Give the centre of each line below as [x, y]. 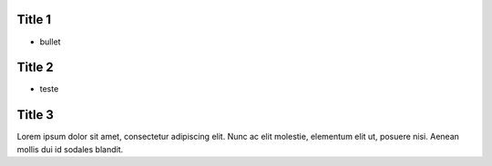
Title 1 [34, 20]
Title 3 [36, 115]
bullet [50, 42]
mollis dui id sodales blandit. [70, 149]
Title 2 [35, 68]
